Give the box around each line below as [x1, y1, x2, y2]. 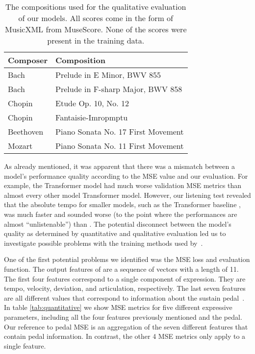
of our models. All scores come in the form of [18, 12, 173, 24]
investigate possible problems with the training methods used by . [4, 237, 203, 248]
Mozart [8, 140, 33, 151]
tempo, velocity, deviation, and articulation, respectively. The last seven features [4, 283, 246, 293]
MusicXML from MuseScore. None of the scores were [5, 24, 187, 35]
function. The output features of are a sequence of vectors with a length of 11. [4, 263, 239, 274]
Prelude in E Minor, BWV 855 [55, 69, 161, 80]
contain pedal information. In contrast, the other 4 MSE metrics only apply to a [4, 331, 246, 341]
